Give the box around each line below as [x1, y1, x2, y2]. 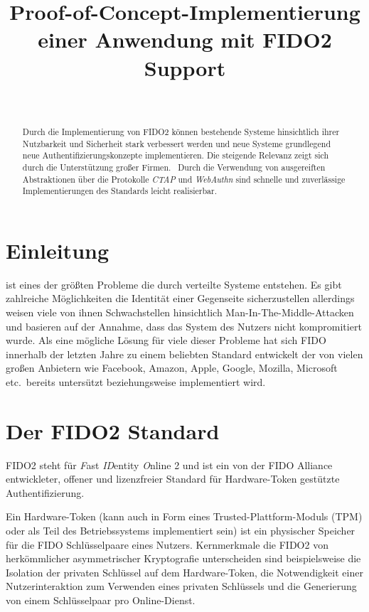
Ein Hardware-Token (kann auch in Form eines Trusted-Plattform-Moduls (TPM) [6, 509, 363, 524]
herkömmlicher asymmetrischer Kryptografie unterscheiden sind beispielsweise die [6, 551, 361, 566]
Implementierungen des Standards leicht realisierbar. [22, 185, 217, 197]
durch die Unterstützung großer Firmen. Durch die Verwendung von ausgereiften [22, 161, 326, 173]
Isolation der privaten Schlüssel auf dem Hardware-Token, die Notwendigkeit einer [6, 564, 363, 579]
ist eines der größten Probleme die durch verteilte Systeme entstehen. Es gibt [6, 277, 342, 291]
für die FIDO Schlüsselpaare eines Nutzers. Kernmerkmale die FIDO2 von [6, 537, 328, 552]
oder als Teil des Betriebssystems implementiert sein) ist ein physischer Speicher [6, 523, 355, 538]
